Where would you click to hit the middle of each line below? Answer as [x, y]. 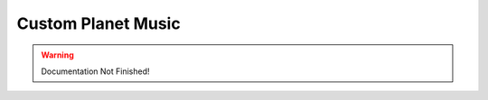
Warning [57, 55]
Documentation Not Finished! [95, 71]
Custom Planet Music [99, 23]
